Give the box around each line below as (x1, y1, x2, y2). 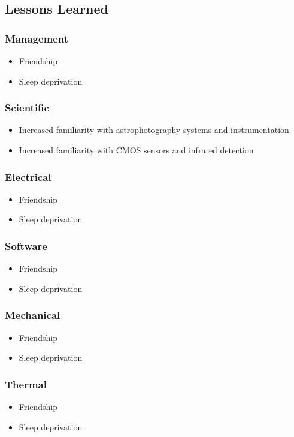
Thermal (5, 376, 47, 391)
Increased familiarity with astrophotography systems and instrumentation (19, 123, 289, 136)
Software (5, 238, 47, 253)
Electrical (5, 169, 51, 184)
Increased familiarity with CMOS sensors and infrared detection (19, 144, 254, 156)
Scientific (5, 100, 49, 115)
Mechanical (5, 308, 60, 323)
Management (5, 31, 69, 46)
